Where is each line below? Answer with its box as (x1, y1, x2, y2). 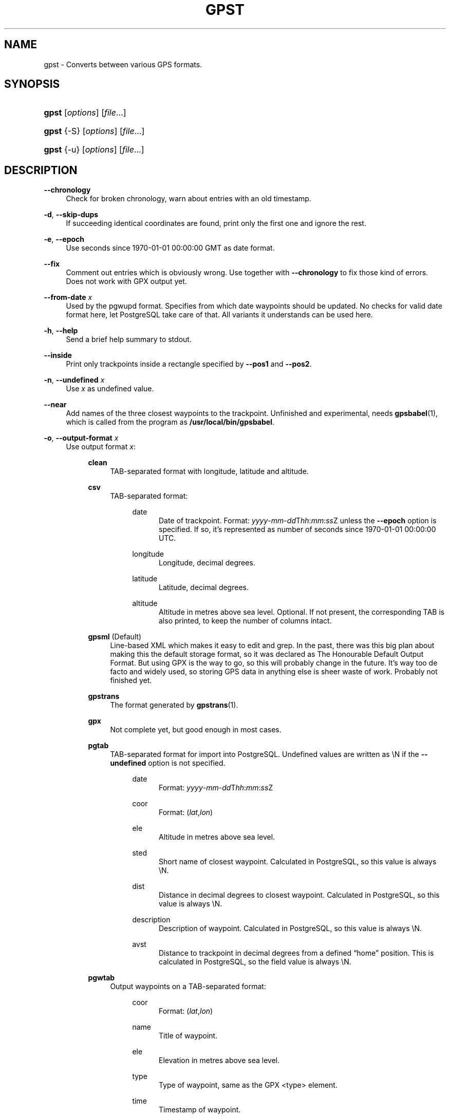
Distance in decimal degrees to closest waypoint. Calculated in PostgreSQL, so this (159, 890, 440, 900)
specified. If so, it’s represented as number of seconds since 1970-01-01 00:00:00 (159, 525, 436, 534)
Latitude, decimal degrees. (159, 583, 249, 592)
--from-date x (44, 293, 92, 302)
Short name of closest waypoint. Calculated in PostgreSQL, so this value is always (159, 857, 437, 866)
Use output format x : (66, 442, 136, 451)
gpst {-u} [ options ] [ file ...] (44, 144, 144, 155)
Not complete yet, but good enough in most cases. (110, 725, 282, 734)
